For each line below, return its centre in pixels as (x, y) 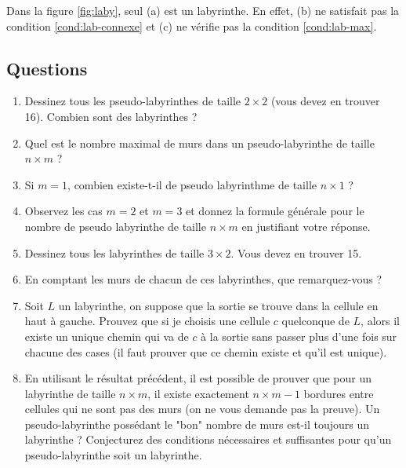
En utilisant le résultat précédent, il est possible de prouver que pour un (198, 378)
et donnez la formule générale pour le (275, 211)
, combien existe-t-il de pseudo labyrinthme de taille (192, 184)
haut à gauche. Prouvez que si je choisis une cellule (147, 321)
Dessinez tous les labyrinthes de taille (114, 252)
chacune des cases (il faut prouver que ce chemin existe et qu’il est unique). (206, 351)
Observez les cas (63, 211)
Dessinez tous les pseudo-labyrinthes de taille (133, 101)
